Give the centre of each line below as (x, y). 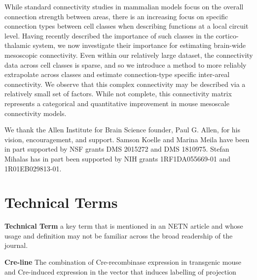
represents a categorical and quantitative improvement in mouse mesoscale (117, 103)
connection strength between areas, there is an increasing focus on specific (116, 16)
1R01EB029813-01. (33, 168)
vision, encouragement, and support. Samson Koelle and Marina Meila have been (127, 139)
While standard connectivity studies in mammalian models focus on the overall (124, 6)
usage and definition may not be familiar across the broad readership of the (119, 235)
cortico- (227, 35)
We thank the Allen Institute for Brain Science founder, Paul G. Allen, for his (123, 130)
